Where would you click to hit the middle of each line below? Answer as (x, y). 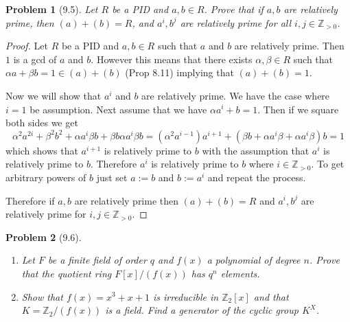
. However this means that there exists (172, 59)
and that (271, 296)
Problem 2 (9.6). (44, 237)
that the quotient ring (67, 273)
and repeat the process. (257, 177)
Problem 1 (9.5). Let (52, 9)
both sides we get (42, 123)
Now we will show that (54, 95)
